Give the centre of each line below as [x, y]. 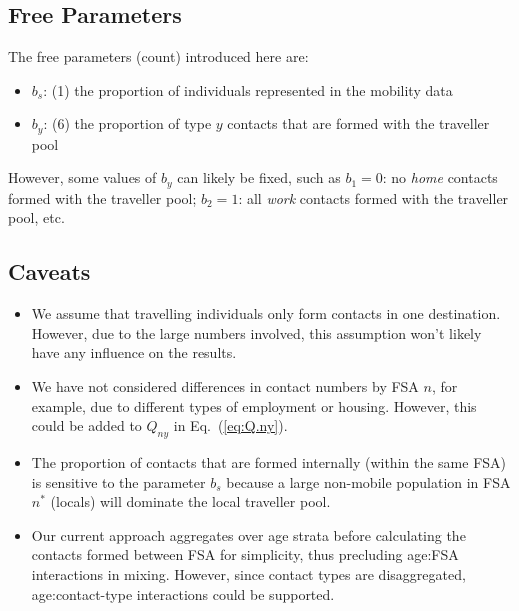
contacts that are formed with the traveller [358, 123]
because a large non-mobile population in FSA [368, 481]
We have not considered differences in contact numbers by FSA [225, 386]
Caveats [49, 271]
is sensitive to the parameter [118, 481]
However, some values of [82, 177]
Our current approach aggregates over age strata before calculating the [248, 534]
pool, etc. [36, 217]
